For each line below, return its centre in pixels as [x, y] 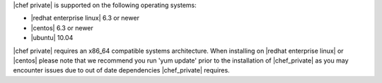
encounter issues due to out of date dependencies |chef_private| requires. [121, 70]
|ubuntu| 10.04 [52, 38]
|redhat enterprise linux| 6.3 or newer [85, 18]
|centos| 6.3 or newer [62, 27]
